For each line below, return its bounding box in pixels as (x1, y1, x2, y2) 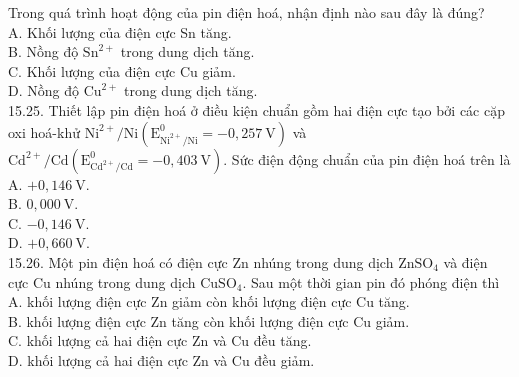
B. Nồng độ (8, 41, 79, 62)
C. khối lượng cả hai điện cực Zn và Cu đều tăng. (8, 330, 312, 351)
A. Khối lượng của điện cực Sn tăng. (8, 21, 232, 42)
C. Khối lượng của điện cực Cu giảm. (8, 60, 236, 81)
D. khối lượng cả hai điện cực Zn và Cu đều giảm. (8, 349, 315, 370)
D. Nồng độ (8, 80, 79, 101)
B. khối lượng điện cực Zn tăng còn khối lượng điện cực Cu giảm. (8, 310, 410, 331)
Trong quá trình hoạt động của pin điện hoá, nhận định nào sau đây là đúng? (8, 2, 485, 22)
